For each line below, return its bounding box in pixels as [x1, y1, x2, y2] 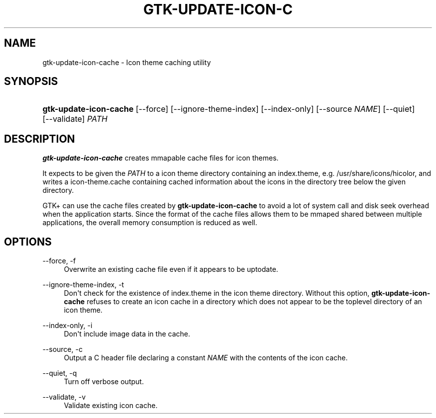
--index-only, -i [42, 321, 93, 330]
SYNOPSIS [4, 75, 58, 88]
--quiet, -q [42, 369, 77, 378]
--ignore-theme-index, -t [42, 280, 124, 289]
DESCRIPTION [4, 132, 75, 145]
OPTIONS [4, 235, 52, 248]
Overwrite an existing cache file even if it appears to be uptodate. [64, 265, 278, 274]
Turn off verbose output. [64, 377, 144, 386]
